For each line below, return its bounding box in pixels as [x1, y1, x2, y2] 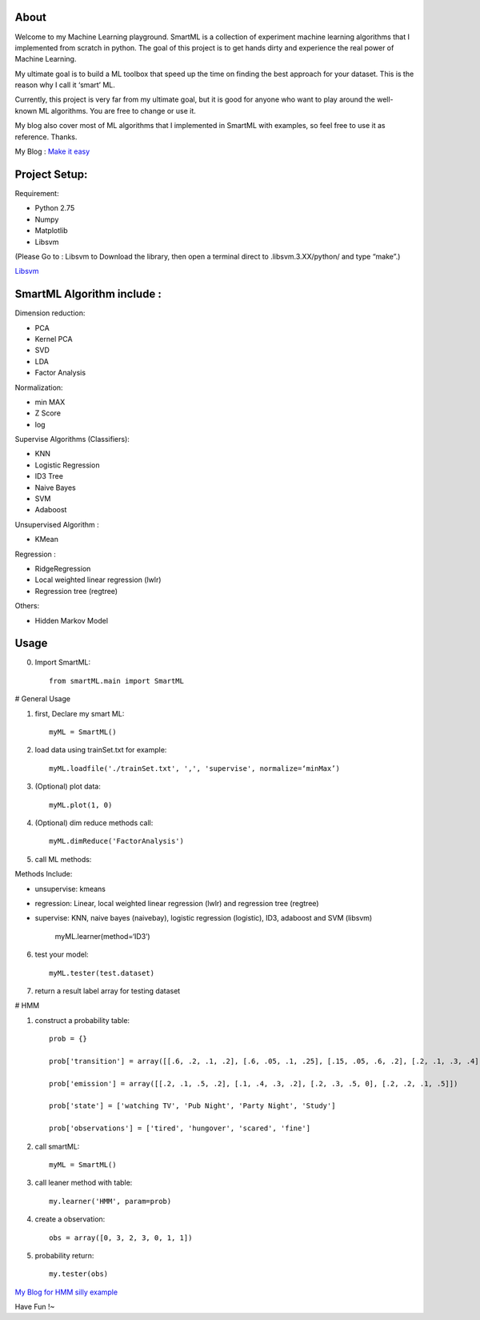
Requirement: [14, 188, 59, 198]
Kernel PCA [34, 334, 73, 343]
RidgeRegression [34, 564, 91, 573]
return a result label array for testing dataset [34, 985, 181, 996]
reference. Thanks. [14, 132, 78, 142]
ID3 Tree [34, 471, 64, 481]
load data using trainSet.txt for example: [34, 745, 167, 755]
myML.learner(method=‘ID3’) [54, 931, 151, 941]
